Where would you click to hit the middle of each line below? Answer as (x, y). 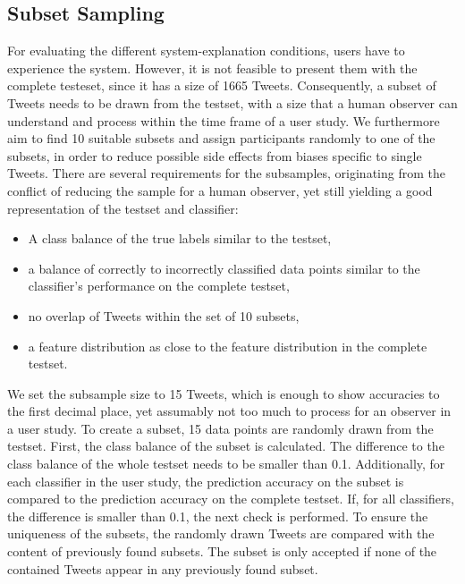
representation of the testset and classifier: (123, 208)
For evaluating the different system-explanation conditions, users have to (206, 51)
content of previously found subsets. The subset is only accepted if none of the (222, 551)
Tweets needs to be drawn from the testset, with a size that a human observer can (232, 102)
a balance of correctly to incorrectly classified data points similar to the (224, 268)
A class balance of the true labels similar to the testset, (180, 238)
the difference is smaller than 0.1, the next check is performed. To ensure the (218, 516)
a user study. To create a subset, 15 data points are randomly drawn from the (220, 428)
